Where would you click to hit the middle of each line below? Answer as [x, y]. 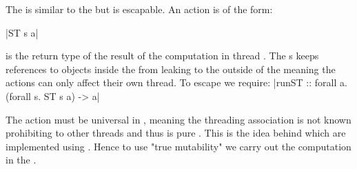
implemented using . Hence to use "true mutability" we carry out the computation [178, 146]
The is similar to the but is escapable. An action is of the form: [139, 9]
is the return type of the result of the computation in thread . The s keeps [162, 56]
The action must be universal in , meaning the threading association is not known [178, 119]
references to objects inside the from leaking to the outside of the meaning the [171, 69]
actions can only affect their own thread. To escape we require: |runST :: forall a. [176, 82]
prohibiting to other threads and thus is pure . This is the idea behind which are [176, 133]
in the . [21, 160]
